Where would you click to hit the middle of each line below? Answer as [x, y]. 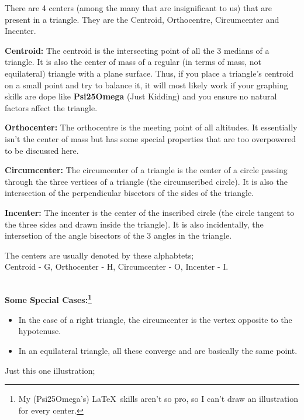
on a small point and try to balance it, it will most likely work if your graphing [146, 85]
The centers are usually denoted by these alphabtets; [99, 255]
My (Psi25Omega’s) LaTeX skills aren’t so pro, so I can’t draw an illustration [158, 399]
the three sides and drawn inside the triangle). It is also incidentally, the [134, 224]
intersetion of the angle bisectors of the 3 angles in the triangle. [118, 235]
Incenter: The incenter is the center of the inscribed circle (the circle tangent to [150, 212]
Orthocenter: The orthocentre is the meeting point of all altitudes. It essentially [151, 127]
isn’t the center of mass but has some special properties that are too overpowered [151, 138]
